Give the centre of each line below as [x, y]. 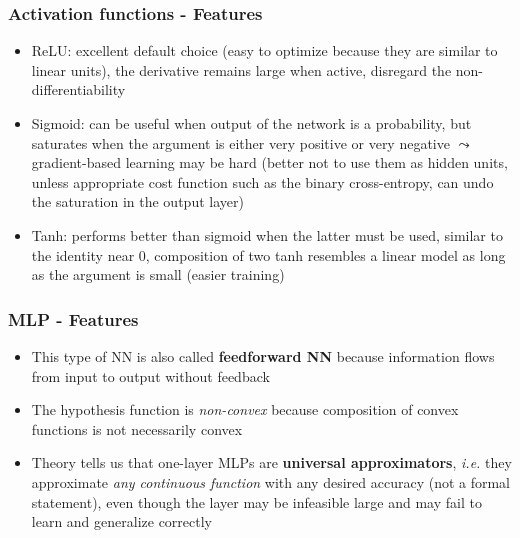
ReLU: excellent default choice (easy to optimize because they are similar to [264, 50]
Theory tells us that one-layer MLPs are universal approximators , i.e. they [271, 462]
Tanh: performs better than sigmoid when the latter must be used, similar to [267, 234]
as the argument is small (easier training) [158, 274]
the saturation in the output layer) [137, 201]
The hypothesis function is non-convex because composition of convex [245, 409]
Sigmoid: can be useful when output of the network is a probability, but [251, 123]
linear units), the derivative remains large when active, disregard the [241, 69]
